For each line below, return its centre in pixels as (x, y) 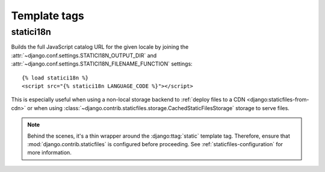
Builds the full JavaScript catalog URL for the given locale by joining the (100, 47)
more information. (49, 153)
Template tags (48, 16)
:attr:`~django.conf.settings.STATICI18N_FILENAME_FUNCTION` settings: (102, 64)
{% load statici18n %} (55, 78)
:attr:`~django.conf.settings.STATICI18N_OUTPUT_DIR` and (84, 55)
